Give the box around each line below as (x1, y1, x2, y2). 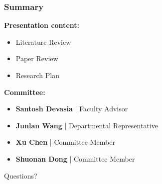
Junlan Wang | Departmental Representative (15, 120, 158, 130)
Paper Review (15, 53, 58, 64)
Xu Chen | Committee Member (15, 137, 115, 147)
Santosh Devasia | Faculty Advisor (15, 103, 128, 114)
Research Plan (15, 70, 60, 80)
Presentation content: (4, 20, 79, 30)
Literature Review (15, 36, 71, 47)
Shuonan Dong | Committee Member (15, 153, 135, 164)
